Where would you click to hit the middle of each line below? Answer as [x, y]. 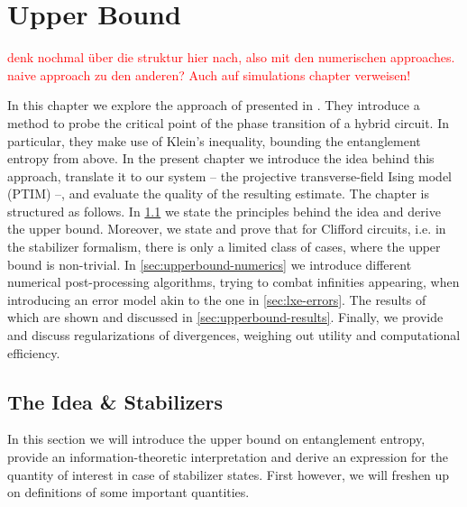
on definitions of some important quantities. [128, 492]
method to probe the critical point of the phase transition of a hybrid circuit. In [229, 122]
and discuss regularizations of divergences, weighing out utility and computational [234, 335]
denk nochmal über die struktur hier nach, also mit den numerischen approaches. [231, 57]
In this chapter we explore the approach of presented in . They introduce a [214, 105]
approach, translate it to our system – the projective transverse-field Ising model [230, 175]
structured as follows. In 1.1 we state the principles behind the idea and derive [224, 211]
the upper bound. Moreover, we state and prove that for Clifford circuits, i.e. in [227, 229]
